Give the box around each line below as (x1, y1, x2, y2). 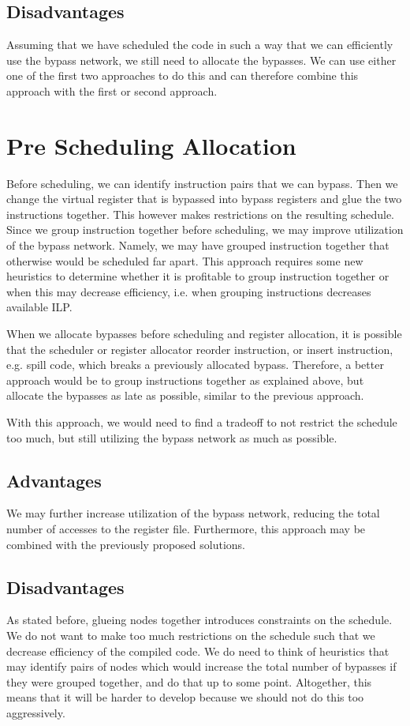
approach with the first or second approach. (6, 82, 218, 99)
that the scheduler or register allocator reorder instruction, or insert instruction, (6, 340, 393, 357)
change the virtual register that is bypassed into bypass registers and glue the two (6, 190, 402, 207)
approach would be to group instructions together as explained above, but (6, 371, 364, 388)
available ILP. (6, 299, 73, 315)
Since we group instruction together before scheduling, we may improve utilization (6, 221, 404, 238)
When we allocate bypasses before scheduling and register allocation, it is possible (6, 325, 402, 342)
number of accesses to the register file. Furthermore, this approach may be (6, 521, 366, 536)
